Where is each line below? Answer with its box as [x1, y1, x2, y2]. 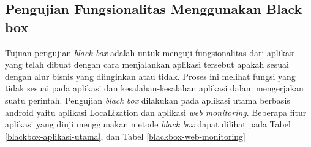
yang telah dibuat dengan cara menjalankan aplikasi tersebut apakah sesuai [5, 58, 289, 71]
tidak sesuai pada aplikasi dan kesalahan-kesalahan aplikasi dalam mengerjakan [5, 82, 304, 95]
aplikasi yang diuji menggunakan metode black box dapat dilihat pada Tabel [5, 118, 291, 131]
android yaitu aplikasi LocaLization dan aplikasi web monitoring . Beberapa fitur [5, 106, 307, 118]
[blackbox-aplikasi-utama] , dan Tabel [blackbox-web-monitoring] [5, 129, 245, 142]
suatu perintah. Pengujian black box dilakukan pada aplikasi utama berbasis [5, 93, 290, 106]
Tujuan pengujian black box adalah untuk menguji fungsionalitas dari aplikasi [5, 46, 296, 59]
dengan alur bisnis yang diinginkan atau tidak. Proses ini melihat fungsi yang [5, 70, 296, 82]
